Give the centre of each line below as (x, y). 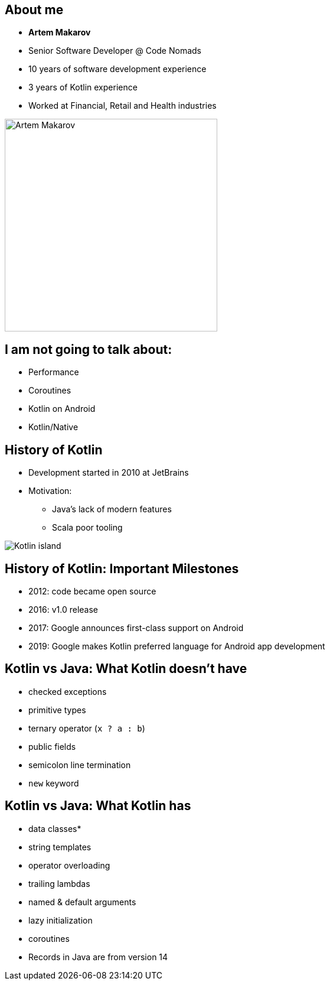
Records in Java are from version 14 (98, 957)
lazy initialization (61, 920)
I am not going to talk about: (89, 349)
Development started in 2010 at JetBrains (109, 473)
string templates (60, 847)
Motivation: (50, 491)
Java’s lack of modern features (112, 509)
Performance (54, 372)
